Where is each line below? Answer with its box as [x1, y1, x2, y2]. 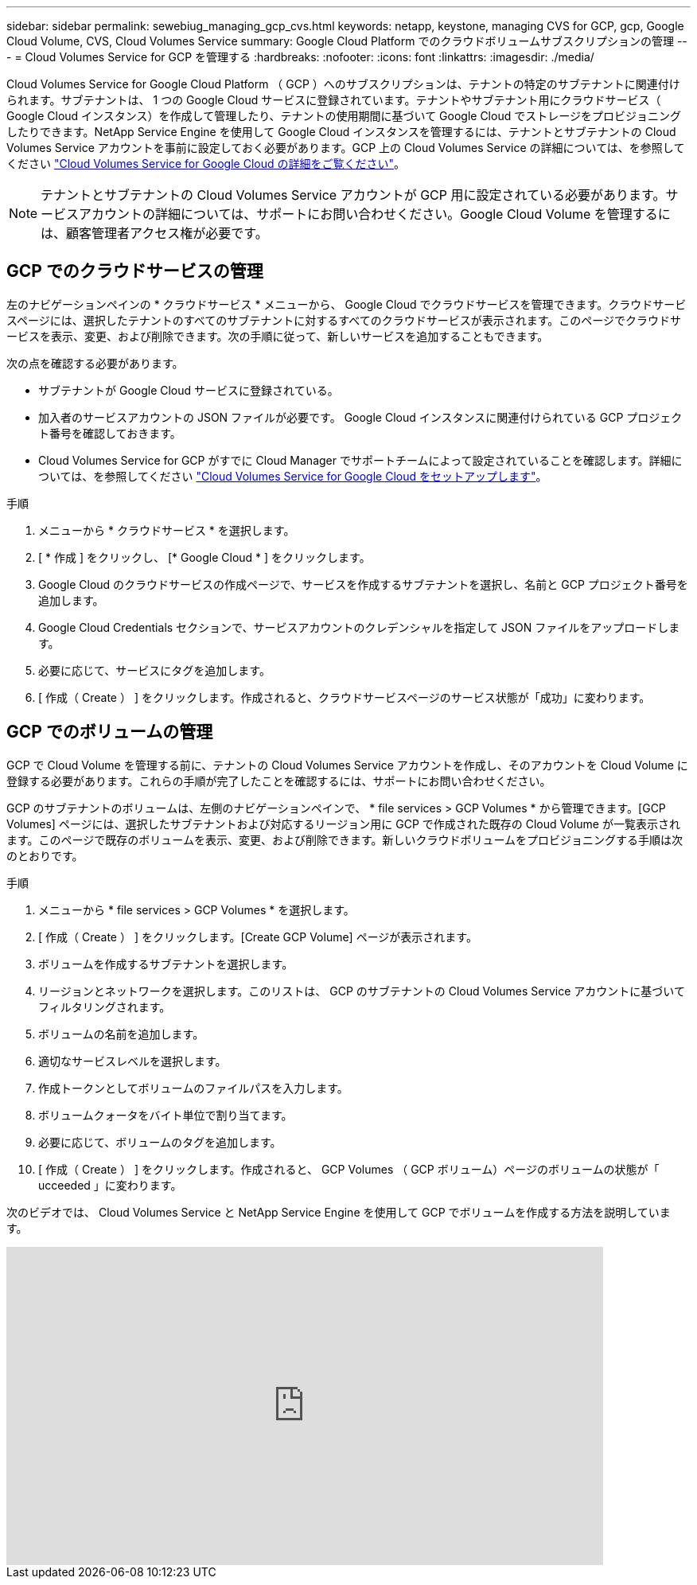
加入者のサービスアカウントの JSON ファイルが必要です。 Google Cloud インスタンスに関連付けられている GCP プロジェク [38, 410, 683, 424]
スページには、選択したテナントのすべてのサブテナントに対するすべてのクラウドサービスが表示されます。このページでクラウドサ [6, 313, 681, 327]
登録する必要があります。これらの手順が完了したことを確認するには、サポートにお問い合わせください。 [6, 773, 551, 788]
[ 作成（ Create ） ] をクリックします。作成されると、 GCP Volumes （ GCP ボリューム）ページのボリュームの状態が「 [38, 1162, 660, 1176]
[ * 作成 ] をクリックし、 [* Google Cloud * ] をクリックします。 [38, 550, 371, 564]
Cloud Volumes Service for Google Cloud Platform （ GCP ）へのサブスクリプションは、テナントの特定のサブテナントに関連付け [6, 77, 680, 91]
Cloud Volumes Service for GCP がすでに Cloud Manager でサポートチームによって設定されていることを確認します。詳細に [38, 453, 683, 467]
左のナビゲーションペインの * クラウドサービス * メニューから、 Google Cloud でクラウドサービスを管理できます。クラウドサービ [6, 297, 687, 311]
